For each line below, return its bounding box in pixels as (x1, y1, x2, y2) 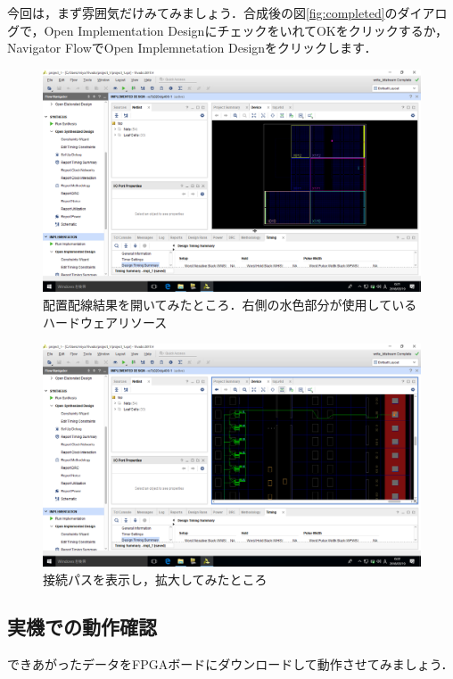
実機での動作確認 (7, 613, 157, 641)
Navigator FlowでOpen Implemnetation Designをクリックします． (7, 38, 377, 57)
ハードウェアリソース (43, 312, 168, 331)
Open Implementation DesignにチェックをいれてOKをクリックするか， (44, 21, 448, 39)
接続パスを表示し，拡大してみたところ (43, 569, 268, 588)
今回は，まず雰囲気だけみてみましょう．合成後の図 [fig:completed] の (7, 4, 398, 21)
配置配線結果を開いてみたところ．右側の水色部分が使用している (43, 295, 417, 314)
